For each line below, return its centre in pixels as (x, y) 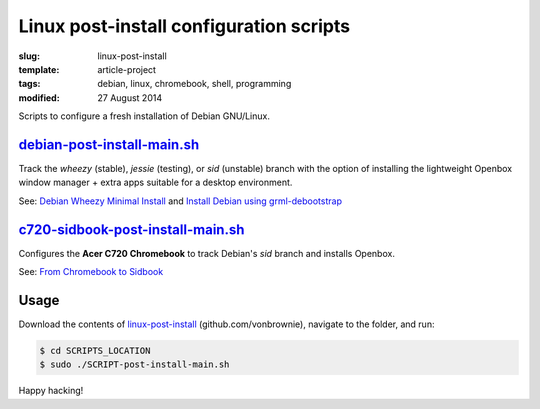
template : (39, 69)
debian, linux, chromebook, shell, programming (194, 84)
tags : (29, 84)
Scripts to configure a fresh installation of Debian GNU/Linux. (144, 116)
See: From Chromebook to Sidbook (91, 272)
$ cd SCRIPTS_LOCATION (95, 350)
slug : (29, 56)
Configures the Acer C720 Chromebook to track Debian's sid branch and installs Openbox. (206, 253)
